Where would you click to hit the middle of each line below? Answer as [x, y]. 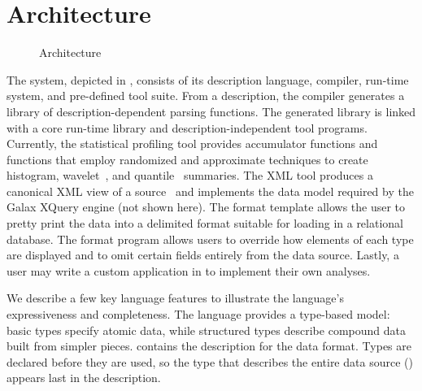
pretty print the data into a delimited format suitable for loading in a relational [205, 223]
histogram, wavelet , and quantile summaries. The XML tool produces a [190, 175]
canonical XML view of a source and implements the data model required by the [210, 191]
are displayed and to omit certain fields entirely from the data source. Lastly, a [203, 255]
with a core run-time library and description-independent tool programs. [187, 127]
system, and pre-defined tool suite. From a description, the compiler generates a [206, 96]
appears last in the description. [84, 378]
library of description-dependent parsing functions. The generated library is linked [211, 111]
